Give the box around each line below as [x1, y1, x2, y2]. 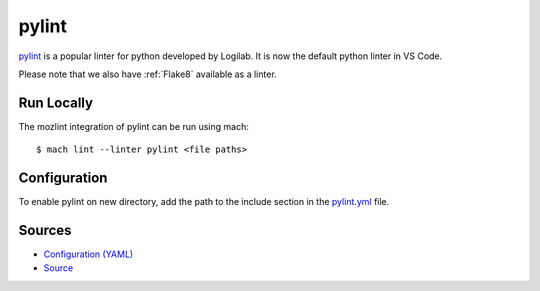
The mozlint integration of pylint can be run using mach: [18, 120, 249, 132]
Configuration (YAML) [43, 248, 134, 260]
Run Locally [18, 94, 94, 111]
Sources [18, 221, 72, 239]
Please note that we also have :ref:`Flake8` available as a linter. [18, 68, 277, 80]
